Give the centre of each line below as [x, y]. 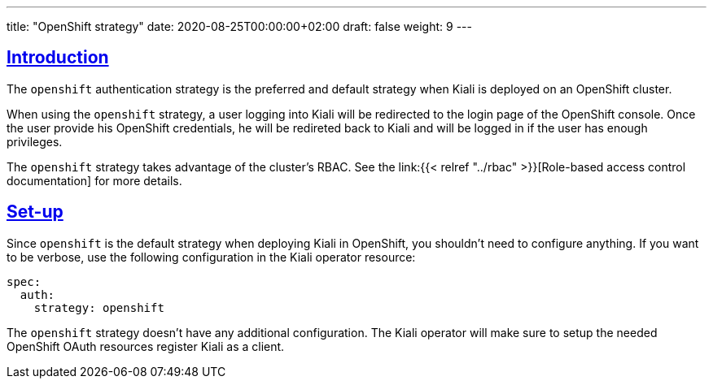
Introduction [58, 58]
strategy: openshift [99, 307]
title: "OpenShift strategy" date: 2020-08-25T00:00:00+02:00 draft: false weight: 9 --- [239, 26]
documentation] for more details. [94, 180]
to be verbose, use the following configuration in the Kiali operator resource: [211, 257]
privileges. [35, 141]
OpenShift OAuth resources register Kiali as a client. [146, 346]
